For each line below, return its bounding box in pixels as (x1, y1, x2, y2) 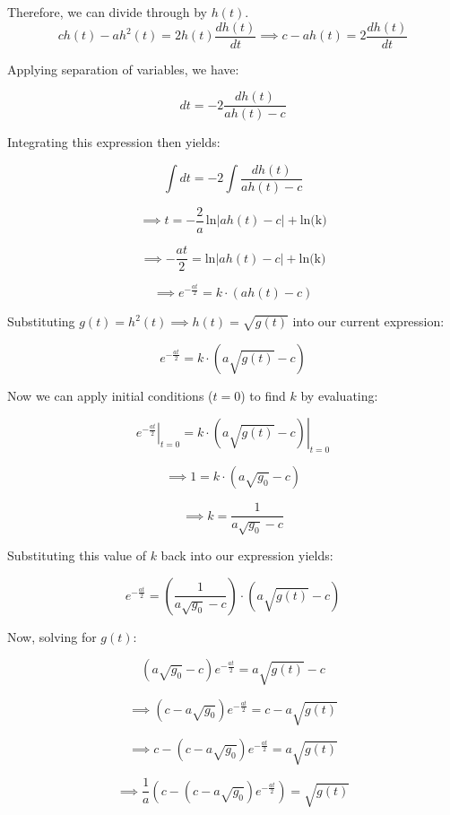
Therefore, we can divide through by (7, 3, 207, 21)
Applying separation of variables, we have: (7, 59, 239, 78)
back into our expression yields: (160, 546, 333, 565)
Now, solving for (7, 627, 97, 646)
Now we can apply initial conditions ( (7, 386, 213, 404)
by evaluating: (300, 386, 378, 404)
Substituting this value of (7, 546, 146, 565)
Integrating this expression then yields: (7, 133, 221, 152)
